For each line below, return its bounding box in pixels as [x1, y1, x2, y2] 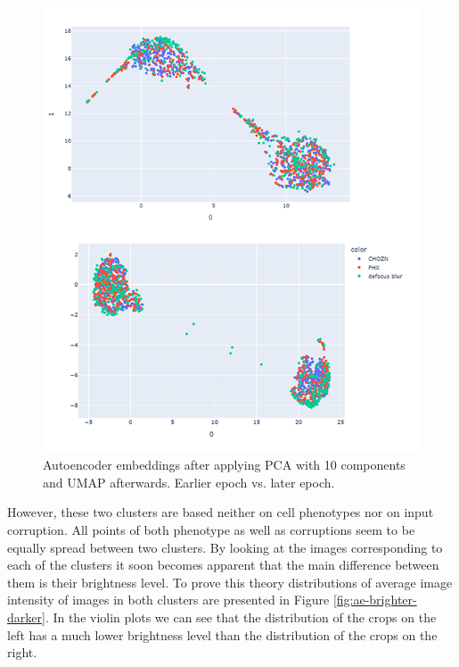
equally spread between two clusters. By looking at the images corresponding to [7, 538, 443, 556]
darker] [7, 608, 45, 627]
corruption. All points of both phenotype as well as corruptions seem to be [7, 521, 415, 539]
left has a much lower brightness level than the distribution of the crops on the [7, 625, 438, 644]
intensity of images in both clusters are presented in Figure [7, 590, 330, 609]
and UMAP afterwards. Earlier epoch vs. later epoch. [43, 472, 335, 491]
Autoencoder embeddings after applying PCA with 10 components [43, 455, 406, 474]
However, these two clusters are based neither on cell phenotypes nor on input [7, 503, 434, 521]
